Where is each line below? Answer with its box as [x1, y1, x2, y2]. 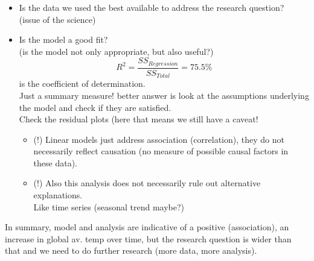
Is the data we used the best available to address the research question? [19, 1, 284, 13]
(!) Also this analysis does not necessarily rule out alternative [33, 177, 261, 189]
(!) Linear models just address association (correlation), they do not [33, 133, 284, 145]
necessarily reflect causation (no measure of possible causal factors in [33, 145, 289, 157]
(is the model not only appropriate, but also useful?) [19, 45, 214, 57]
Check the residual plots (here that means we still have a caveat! [19, 113, 258, 125]
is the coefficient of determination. [19, 77, 146, 90]
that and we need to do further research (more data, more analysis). [5, 244, 257, 257]
